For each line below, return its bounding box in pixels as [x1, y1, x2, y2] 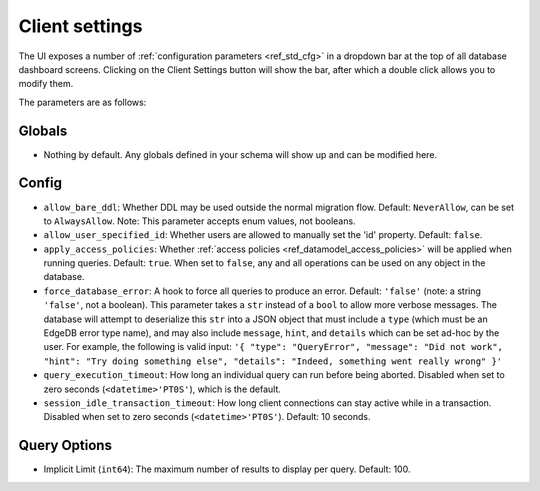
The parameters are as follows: [18, 96, 147, 108]
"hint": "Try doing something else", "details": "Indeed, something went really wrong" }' [43, 355, 503, 367]
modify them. [18, 78, 74, 90]
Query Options [18, 437, 112, 454]
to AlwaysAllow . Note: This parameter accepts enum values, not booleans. [43, 215, 356, 227]
